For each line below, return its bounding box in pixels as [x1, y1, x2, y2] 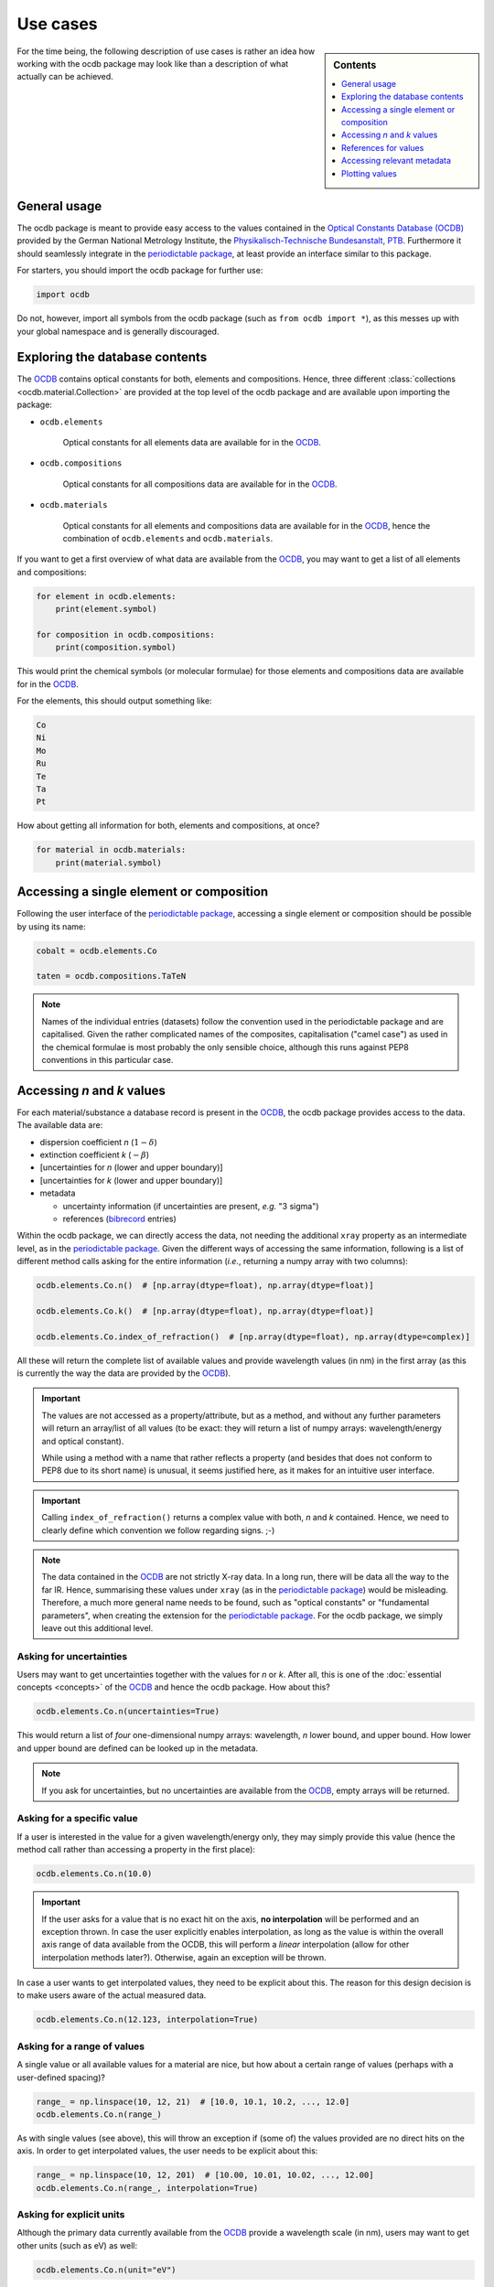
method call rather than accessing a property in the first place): [16, 1844, 256, 1855]
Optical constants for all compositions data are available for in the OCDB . [62, 478, 338, 489]
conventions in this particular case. [41, 1054, 174, 1065]
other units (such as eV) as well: [16, 2239, 138, 2250]
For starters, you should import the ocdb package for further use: [16, 265, 263, 276]
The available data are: [16, 1120, 103, 1131]
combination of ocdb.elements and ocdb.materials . [62, 532, 274, 543]
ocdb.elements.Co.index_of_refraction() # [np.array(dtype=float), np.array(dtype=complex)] [36, 1331, 471, 1342]
